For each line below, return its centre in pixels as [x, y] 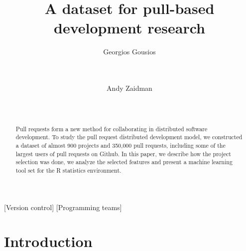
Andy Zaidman [129, 88]
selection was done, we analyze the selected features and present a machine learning [124, 162]
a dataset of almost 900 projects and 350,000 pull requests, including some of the [121, 145]
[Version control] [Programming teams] [63, 207]
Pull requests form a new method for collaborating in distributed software [112, 128]
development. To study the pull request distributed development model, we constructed [129, 137]
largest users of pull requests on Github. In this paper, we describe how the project [123, 153]
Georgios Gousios [129, 52]
